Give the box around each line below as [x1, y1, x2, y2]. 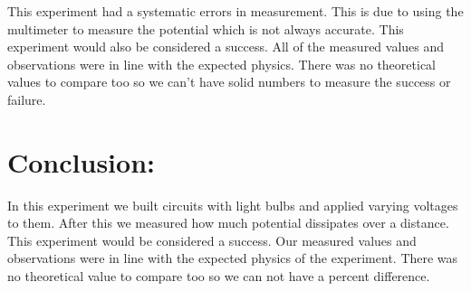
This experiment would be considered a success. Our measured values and [7, 230, 417, 249]
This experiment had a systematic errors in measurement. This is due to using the [7, 2, 464, 20]
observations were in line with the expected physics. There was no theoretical [7, 54, 436, 73]
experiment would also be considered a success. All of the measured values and [7, 37, 445, 56]
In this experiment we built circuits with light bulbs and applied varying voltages [7, 195, 458, 214]
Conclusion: [7, 143, 155, 180]
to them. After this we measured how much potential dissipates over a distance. [7, 213, 449, 232]
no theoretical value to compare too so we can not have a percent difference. [7, 267, 430, 286]
